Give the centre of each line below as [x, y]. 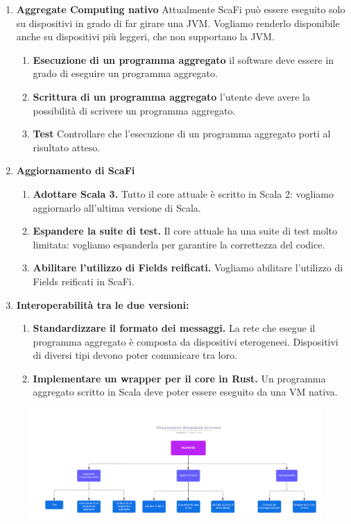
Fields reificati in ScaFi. [84, 281]
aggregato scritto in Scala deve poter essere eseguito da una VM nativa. [185, 392]
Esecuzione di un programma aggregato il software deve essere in [183, 59]
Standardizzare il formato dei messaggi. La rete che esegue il [174, 328]
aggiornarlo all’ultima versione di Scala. [117, 207]
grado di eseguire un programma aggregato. [125, 73]
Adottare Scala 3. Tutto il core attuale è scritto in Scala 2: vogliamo [183, 193]
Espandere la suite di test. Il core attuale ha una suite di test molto [185, 231]
